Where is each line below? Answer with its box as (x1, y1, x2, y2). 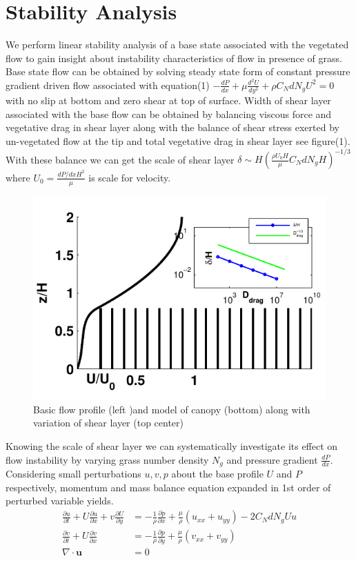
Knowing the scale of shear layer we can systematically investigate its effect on (6, 438, 338, 453)
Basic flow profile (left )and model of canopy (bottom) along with (33, 402, 310, 416)
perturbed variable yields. (6, 493, 114, 508)
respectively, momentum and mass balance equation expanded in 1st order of (6, 480, 331, 494)
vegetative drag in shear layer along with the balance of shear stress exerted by (6, 120, 339, 135)
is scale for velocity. (88, 170, 171, 184)
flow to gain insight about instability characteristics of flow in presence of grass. (6, 50, 342, 65)
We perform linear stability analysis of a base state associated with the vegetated (6, 37, 349, 52)
